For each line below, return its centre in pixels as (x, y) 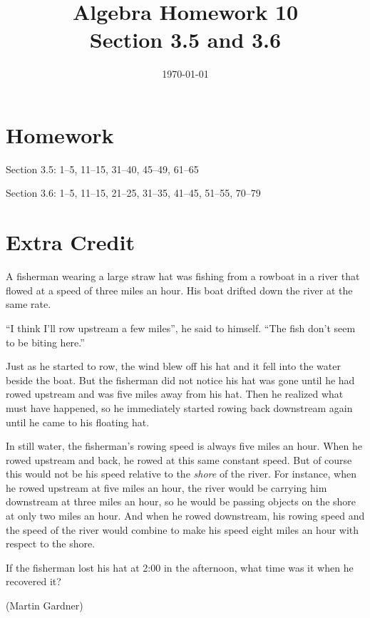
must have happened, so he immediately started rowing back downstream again (179, 407)
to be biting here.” (45, 342)
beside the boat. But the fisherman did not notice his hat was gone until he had (180, 380)
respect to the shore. (51, 544)
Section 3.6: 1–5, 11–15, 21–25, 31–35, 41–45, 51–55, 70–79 (133, 193)
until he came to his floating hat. (78, 422)
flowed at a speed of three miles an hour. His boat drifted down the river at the (179, 290)
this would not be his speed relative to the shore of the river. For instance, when (181, 474)
